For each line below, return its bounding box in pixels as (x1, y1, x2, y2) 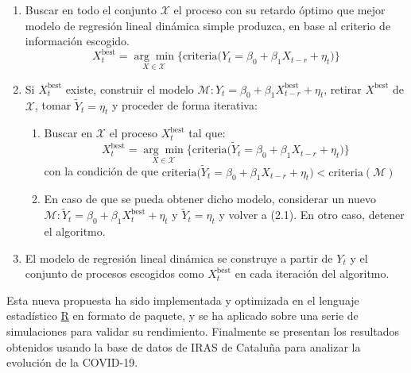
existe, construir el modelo (65, 80, 194, 97)
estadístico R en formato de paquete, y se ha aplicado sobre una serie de (6, 307, 359, 324)
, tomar (34, 97, 72, 113)
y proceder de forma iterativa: (111, 97, 258, 113)
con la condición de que (44, 163, 159, 179)
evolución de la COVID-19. (6, 354, 138, 371)
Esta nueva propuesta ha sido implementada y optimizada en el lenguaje (6, 291, 359, 308)
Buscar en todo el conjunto (25, 2, 157, 17)
